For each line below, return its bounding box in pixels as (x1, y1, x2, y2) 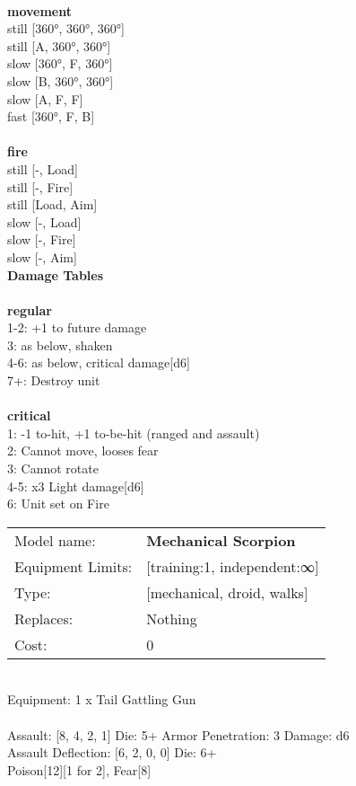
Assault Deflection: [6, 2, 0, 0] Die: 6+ (7, 743, 217, 762)
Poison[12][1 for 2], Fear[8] (7, 760, 152, 779)
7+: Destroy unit (7, 371, 100, 390)
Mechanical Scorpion (146, 529, 296, 551)
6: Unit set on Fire (7, 494, 109, 513)
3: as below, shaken (7, 335, 113, 354)
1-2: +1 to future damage (7, 318, 147, 337)
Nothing (146, 607, 197, 629)
